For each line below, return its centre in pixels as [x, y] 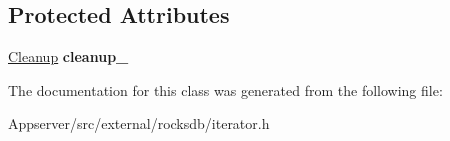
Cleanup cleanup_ [68, 56]
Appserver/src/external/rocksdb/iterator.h [139, 123]
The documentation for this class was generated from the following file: [225, 89]
